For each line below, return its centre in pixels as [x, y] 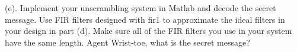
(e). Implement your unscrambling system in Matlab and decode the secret [140, 8]
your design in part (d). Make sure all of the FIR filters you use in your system [148, 31]
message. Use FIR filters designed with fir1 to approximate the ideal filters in [145, 19]
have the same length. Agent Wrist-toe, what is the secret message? [127, 42]
